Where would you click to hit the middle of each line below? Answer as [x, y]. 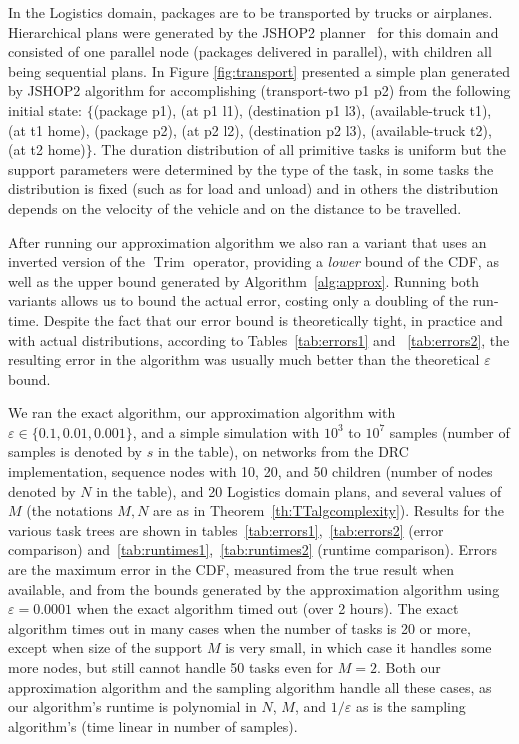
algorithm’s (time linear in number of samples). [153, 725]
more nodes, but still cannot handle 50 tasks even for [171, 667]
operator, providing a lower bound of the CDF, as [346, 261]
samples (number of [449, 431]
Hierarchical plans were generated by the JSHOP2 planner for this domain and [253, 31]
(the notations [69, 510]
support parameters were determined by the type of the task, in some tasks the [251, 168]
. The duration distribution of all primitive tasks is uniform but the [299, 149]
